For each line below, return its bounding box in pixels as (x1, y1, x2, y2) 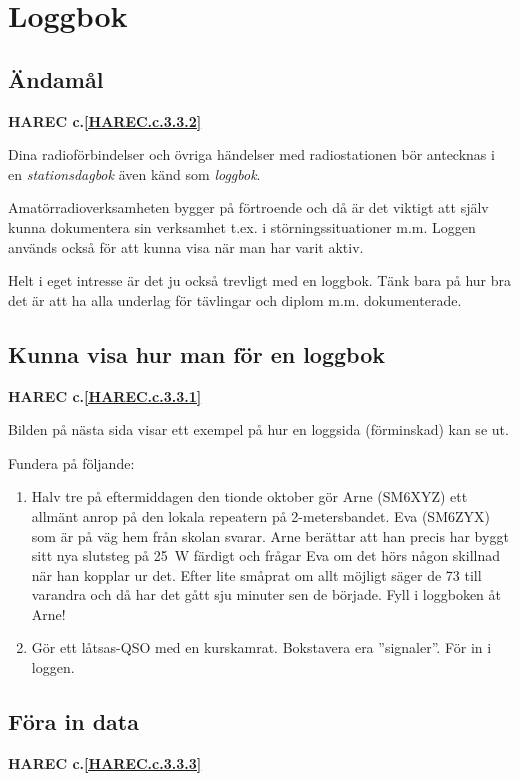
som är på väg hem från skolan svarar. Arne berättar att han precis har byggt (31, 525, 509, 546)
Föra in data (8, 706, 139, 737)
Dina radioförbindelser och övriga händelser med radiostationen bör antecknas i (8, 144, 495, 165)
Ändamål (8, 63, 104, 94)
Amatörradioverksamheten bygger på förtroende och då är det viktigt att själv (8, 197, 489, 218)
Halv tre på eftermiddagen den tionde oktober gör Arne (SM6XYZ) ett (31, 486, 468, 507)
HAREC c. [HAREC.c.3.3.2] (8, 110, 202, 131)
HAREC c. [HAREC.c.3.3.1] (8, 385, 202, 406)
